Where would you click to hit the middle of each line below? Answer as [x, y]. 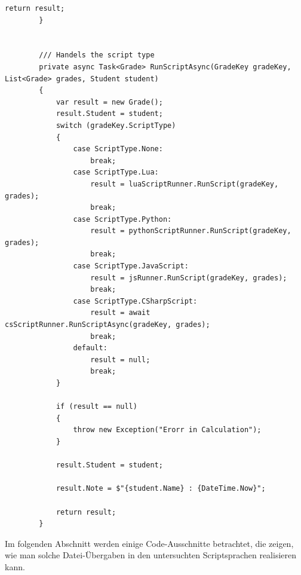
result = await [120, 313]
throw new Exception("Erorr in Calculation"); [167, 430]
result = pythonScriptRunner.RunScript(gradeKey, [191, 231]
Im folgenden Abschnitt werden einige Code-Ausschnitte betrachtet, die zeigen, [149, 543]
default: [90, 348]
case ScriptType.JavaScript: [131, 266]
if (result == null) [96, 407]
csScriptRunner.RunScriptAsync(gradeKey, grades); [107, 325]
